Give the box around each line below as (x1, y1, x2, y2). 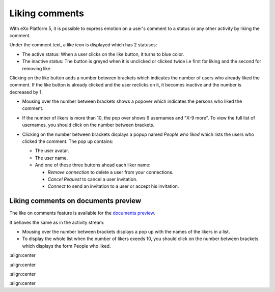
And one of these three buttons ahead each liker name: (35, 162, 151, 168)
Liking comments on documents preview (9, 196, 142, 206)
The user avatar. (35, 148, 69, 154)
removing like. (22, 65, 52, 71)
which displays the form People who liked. (22, 243, 111, 249)
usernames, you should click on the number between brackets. (22, 122, 155, 128)
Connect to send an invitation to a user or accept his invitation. (47, 183, 179, 189)
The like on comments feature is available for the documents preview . (9, 210, 155, 216)
